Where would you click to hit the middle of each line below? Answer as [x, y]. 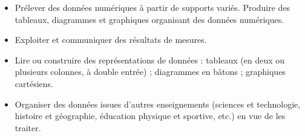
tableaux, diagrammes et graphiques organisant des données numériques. [149, 19]
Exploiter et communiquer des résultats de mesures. [111, 40]
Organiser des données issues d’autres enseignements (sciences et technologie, [158, 104]
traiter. [28, 127]
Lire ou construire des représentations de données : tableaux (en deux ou [150, 60]
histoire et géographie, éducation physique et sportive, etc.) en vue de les [150, 116]
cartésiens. [34, 83]
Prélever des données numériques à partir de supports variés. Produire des [152, 7]
